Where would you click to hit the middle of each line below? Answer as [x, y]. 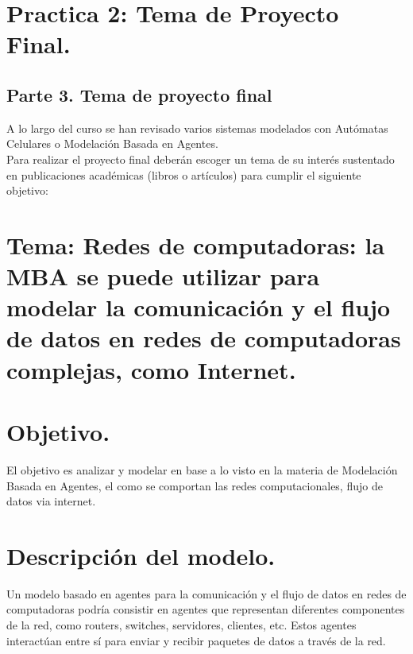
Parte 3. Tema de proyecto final [139, 94]
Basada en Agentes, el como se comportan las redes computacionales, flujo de [195, 485]
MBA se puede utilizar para [163, 276]
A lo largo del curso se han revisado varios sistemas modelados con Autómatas [197, 128]
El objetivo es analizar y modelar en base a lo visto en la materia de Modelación [202, 469]
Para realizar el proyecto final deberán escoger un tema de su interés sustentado [201, 159]
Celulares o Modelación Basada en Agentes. [112, 143]
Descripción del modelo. [141, 555]
